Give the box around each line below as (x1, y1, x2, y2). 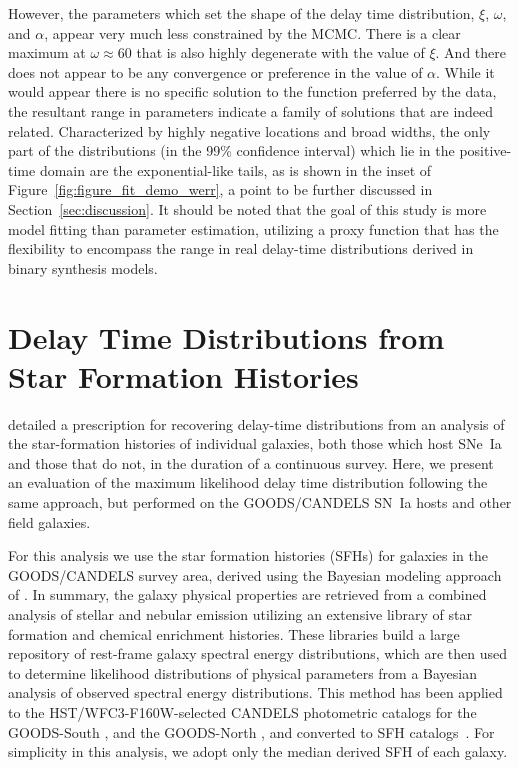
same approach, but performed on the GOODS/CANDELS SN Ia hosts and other (8, 492, 512, 512)
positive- (459, 140, 512, 161)
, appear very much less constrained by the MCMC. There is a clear (44, 22, 461, 43)
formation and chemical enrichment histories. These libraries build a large (8, 623, 460, 644)
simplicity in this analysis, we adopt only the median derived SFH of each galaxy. (8, 741, 508, 762)
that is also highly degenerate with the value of (136, 42, 425, 63)
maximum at (8, 42, 86, 63)
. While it (436, 61, 495, 82)
